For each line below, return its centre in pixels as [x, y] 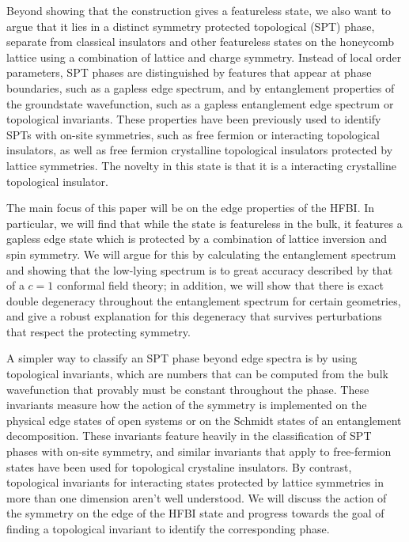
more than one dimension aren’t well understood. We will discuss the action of [197, 497]
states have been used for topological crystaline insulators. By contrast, [179, 466]
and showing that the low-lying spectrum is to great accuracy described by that [200, 269]
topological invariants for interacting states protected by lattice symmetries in [195, 482]
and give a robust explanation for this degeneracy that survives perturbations [194, 316]
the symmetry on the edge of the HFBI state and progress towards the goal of [195, 513]
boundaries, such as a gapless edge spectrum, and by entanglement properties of [201, 87]
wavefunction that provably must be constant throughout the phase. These [188, 389]
